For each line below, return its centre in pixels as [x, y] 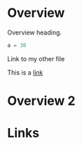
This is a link [25, 72]
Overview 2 [41, 101]
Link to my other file [36, 58]
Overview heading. [34, 32]
